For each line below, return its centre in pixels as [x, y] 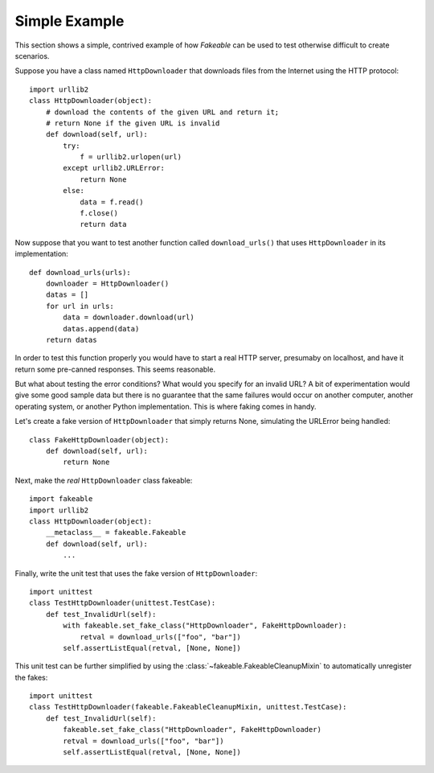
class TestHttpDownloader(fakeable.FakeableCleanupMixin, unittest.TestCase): [188, 707]
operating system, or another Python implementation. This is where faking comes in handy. [166, 406]
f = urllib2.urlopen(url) [131, 157]
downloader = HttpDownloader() [107, 283]
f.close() [99, 214]
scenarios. [32, 56]
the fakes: [31, 677]
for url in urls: [80, 306]
